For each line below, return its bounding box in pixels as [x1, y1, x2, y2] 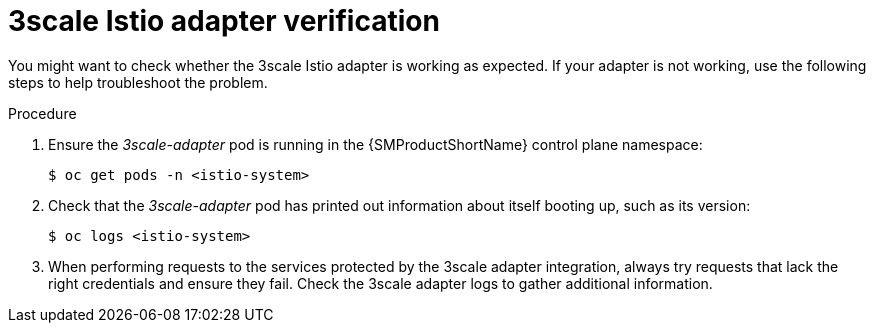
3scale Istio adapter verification [8, 4, 440, 38]
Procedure [8, 104, 77, 122]
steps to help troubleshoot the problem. [8, 73, 268, 91]
